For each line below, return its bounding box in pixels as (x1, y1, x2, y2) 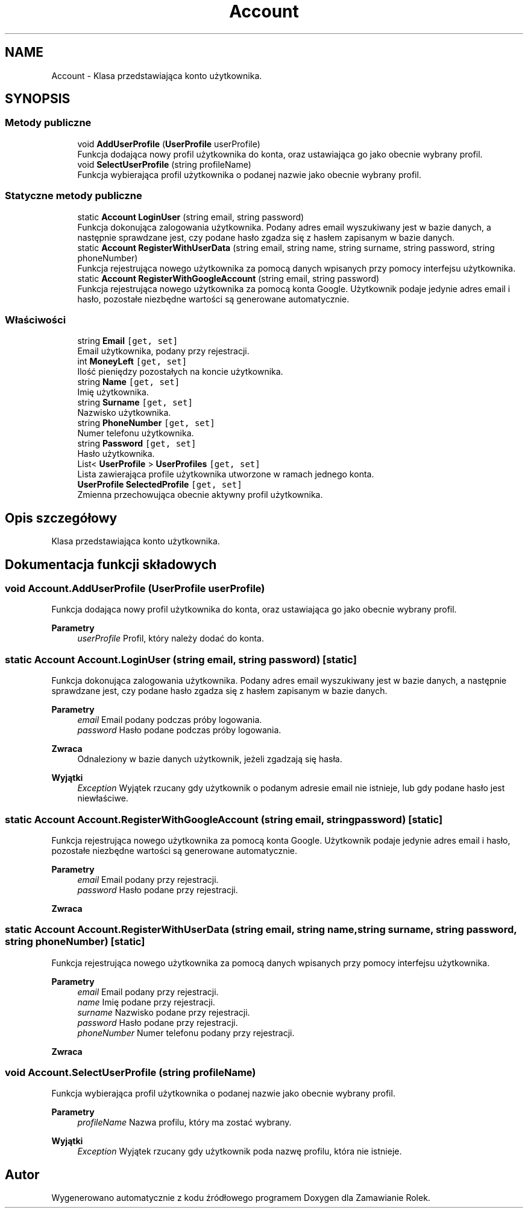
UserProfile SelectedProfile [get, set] (77, 479, 242, 490)
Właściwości (5, 313, 66, 326)
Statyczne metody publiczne (5, 189, 142, 202)
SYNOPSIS (5, 91, 71, 107)
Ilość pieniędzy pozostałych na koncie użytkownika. (77, 366, 283, 377)
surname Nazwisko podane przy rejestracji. (77, 1007, 250, 1017)
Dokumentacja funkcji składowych (5, 556, 217, 572)
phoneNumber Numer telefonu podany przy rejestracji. (77, 1027, 295, 1038)
